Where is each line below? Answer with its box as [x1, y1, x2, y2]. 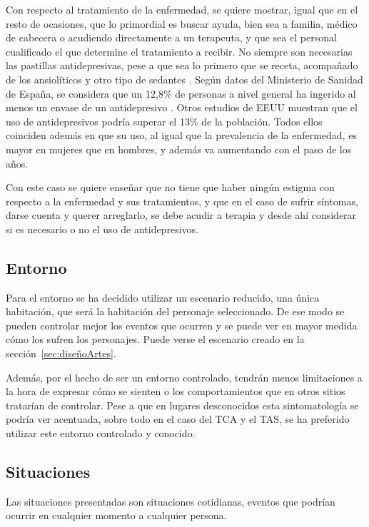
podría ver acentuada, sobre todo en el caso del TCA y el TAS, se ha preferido [6, 411, 350, 426]
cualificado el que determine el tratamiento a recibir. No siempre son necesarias [6, 44, 353, 58]
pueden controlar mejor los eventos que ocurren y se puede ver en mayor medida [6, 317, 358, 332]
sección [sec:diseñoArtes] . [6, 346, 116, 361]
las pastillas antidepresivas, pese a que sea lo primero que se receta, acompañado [6, 58, 358, 73]
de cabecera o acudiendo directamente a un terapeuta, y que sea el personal [6, 30, 337, 45]
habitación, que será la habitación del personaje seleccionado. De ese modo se [6, 304, 345, 319]
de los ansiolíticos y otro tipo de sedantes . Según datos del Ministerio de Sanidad [6, 71, 363, 86]
